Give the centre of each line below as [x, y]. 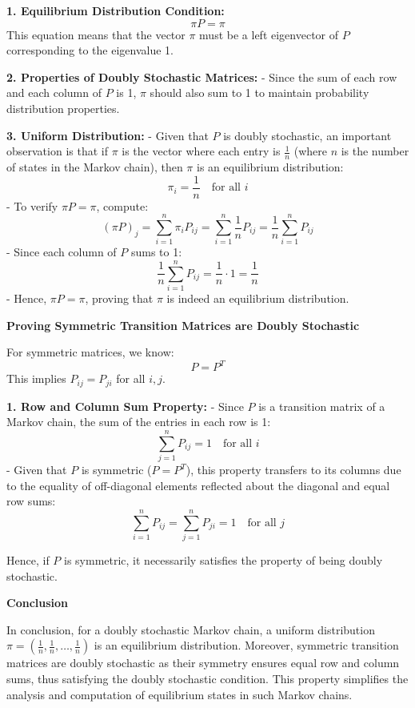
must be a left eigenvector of [269, 34]
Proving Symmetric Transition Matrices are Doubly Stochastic [183, 325]
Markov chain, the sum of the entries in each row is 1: [139, 422]
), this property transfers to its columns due [293, 470]
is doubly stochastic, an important [307, 135]
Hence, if [28, 560]
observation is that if [57, 151]
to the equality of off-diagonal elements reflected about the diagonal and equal [198, 485]
